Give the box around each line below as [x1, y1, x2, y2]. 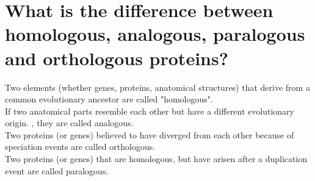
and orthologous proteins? [5, 45, 228, 70]
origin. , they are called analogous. [5, 116, 134, 129]
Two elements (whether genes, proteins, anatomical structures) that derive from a [5, 80, 310, 93]
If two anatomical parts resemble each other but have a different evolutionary [5, 104, 294, 117]
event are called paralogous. [5, 164, 109, 177]
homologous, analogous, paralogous [5, 21, 305, 46]
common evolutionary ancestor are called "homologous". [5, 93, 213, 105]
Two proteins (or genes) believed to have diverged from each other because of [5, 128, 294, 141]
